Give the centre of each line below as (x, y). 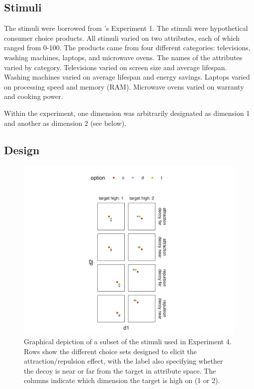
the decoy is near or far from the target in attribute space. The (120, 370)
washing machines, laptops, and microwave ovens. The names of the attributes (123, 57)
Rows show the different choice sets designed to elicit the (110, 351)
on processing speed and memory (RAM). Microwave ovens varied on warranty (124, 86)
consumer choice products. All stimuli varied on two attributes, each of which (122, 38)
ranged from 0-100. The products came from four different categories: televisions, (127, 48)
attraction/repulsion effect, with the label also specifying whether (124, 361)
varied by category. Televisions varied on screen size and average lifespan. (116, 67)
